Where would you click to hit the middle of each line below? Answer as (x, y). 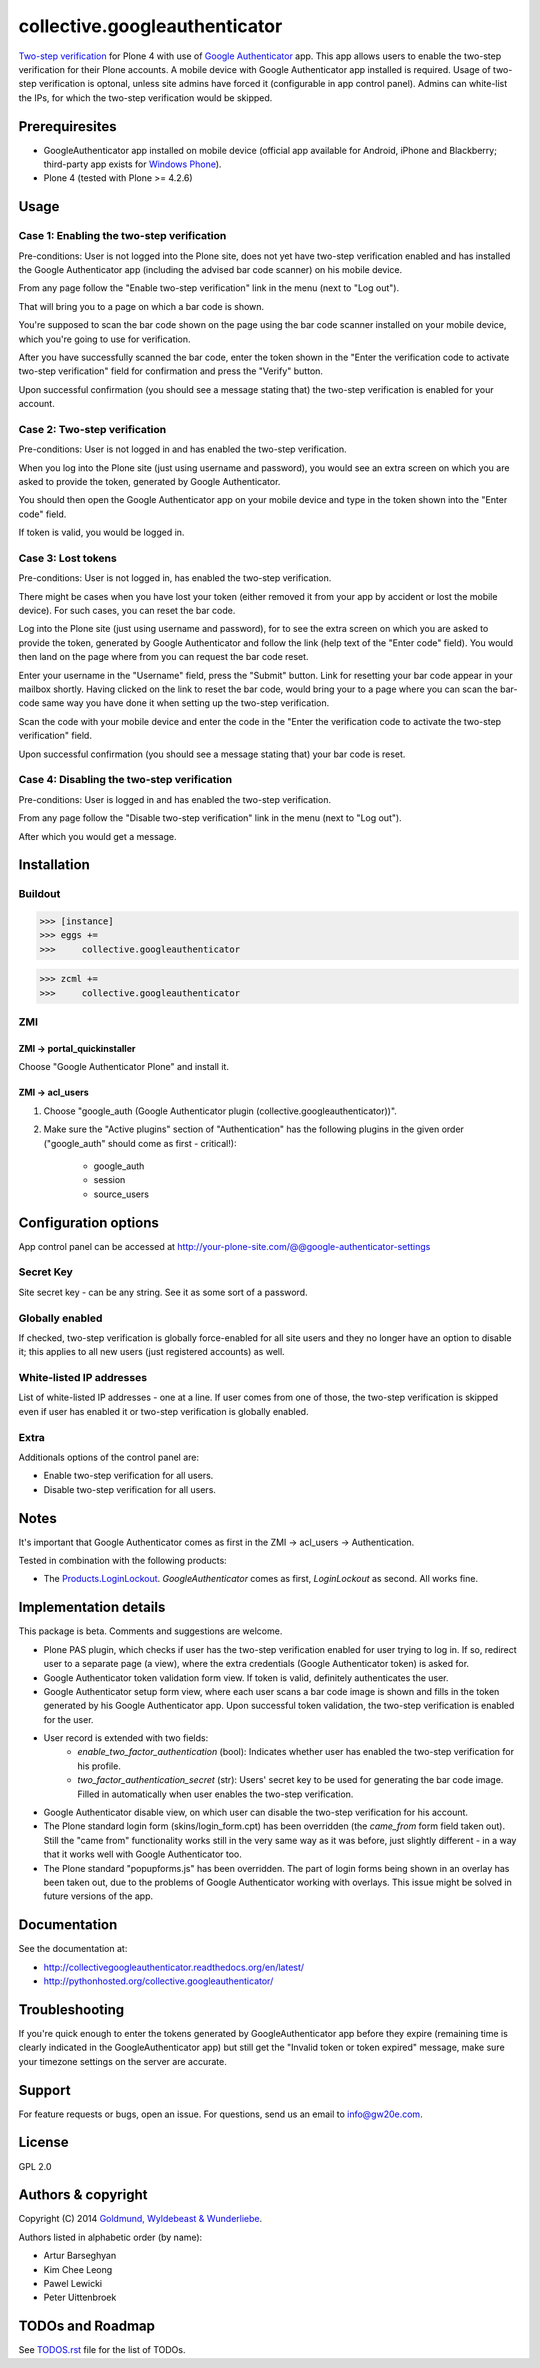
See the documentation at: (73, 1949)
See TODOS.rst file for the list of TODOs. (102, 2350)
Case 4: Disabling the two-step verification (125, 780)
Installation (54, 865)
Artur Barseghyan (80, 2256)
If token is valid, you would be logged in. (101, 532)
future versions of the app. (98, 1896)
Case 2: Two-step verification (92, 429)
